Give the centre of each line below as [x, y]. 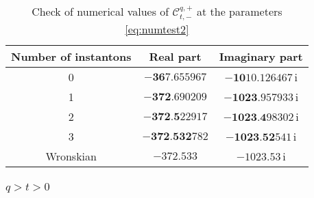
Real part [175, 57]
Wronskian [71, 156]
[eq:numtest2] [157, 29]
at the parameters [239, 11]
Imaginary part [261, 57]
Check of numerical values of [100, 11]
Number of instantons [71, 57]
